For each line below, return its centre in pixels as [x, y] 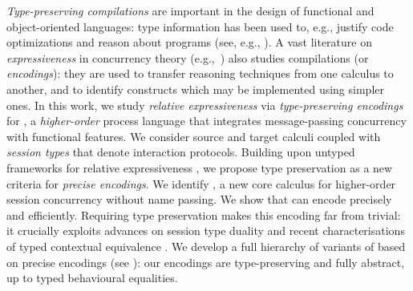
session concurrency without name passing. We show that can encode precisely [199, 199]
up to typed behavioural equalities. [92, 278]
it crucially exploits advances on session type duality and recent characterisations [206, 230]
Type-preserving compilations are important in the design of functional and [190, 10]
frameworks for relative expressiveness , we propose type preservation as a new [200, 167]
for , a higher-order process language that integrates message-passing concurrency [206, 121]
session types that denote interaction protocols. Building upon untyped [181, 152]
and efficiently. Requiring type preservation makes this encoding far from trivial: [204, 214]
